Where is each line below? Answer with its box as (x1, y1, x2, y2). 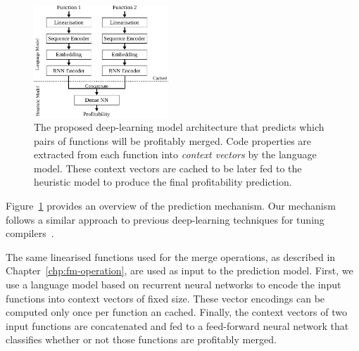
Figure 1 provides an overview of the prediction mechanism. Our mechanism (6, 198, 336, 213)
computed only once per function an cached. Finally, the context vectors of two (6, 305, 347, 319)
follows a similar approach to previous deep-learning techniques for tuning (6, 212, 325, 226)
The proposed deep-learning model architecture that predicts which (34, 120, 325, 134)
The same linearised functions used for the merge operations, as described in (6, 249, 336, 264)
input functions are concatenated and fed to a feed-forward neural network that (6, 318, 349, 333)
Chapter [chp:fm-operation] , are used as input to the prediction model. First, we (6, 263, 353, 278)
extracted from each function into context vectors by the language (34, 147, 317, 162)
